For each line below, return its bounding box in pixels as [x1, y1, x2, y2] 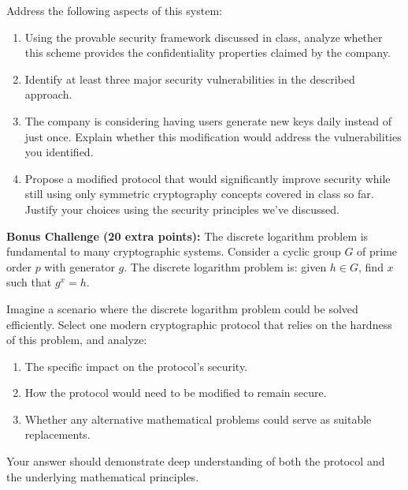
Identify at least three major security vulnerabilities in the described [24, 70, 355, 87]
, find [358, 258, 384, 275]
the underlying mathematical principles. [6, 468, 199, 484]
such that [6, 274, 52, 290]
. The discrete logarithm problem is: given [124, 258, 327, 275]
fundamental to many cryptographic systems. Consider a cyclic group [6, 243, 341, 260]
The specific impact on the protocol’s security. [24, 357, 248, 374]
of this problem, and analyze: [6, 331, 147, 348]
